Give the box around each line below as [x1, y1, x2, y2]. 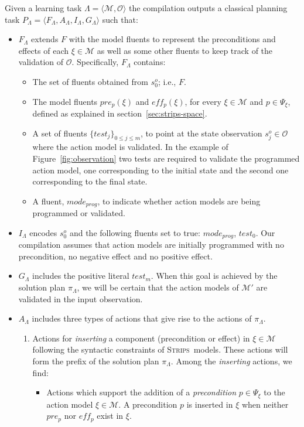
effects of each [18, 44, 69, 56]
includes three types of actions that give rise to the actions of [32, 312, 252, 324]
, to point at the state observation [141, 127, 262, 139]
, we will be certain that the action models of [77, 281, 239, 293]
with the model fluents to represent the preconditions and [69, 33, 276, 45]
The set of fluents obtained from [32, 75, 148, 87]
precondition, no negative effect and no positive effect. [18, 250, 213, 262]
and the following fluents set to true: [69, 226, 200, 238]
